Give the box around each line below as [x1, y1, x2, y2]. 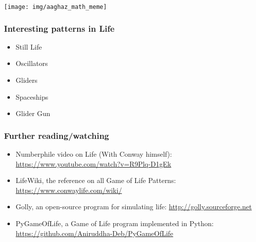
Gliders [15, 75, 38, 85]
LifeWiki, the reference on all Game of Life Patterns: [15, 175, 176, 185]
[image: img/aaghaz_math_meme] [4, 3, 107, 10]
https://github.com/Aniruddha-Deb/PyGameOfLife [15, 228, 173, 238]
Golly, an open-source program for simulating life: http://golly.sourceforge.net [15, 201, 252, 212]
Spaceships [15, 91, 49, 102]
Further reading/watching [4, 129, 109, 141]
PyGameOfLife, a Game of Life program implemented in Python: [15, 218, 214, 229]
